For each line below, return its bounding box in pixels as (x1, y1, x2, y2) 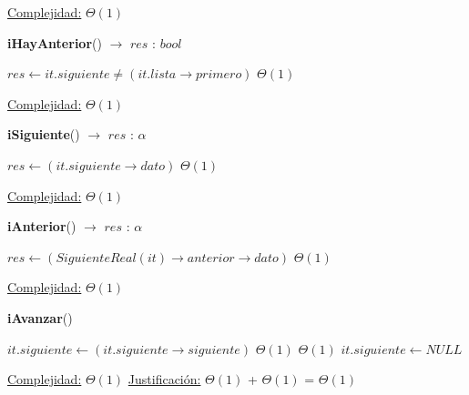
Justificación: (127, 370, 201, 389)
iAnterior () (7, 217, 76, 236)
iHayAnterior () (7, 33, 102, 52)
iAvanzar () (7, 308, 73, 327)
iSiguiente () (7, 125, 80, 144)
